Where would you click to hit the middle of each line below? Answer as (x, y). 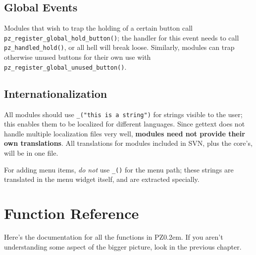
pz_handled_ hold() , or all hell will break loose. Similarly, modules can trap (119, 47)
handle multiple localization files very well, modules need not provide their (125, 133)
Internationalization (56, 93)
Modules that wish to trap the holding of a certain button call (98, 28)
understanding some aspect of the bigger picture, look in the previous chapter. (123, 246)
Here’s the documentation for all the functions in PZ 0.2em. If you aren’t (114, 236)
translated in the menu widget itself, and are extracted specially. (102, 179)
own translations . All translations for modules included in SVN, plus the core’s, (128, 143)
